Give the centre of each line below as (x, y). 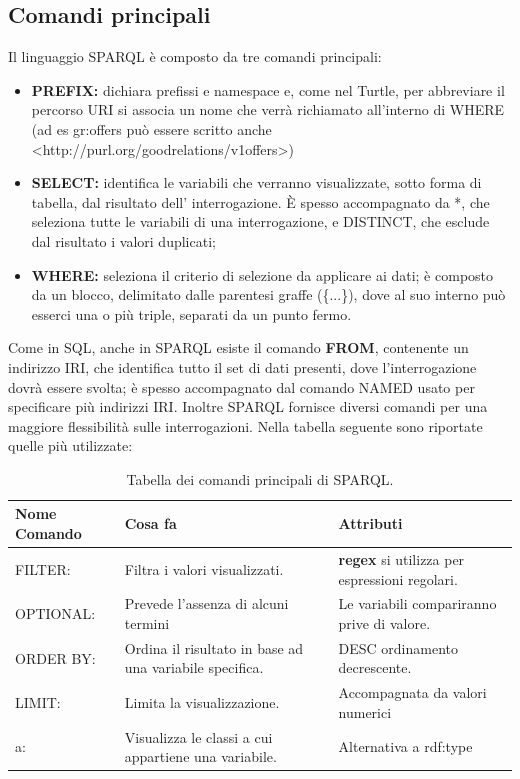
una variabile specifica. (194, 667)
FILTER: (43, 568)
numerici (365, 711)
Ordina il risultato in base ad (214, 647)
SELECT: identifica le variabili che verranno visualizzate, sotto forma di (256, 182)
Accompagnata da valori (412, 692)
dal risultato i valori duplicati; (123, 240)
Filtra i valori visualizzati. (204, 568)
